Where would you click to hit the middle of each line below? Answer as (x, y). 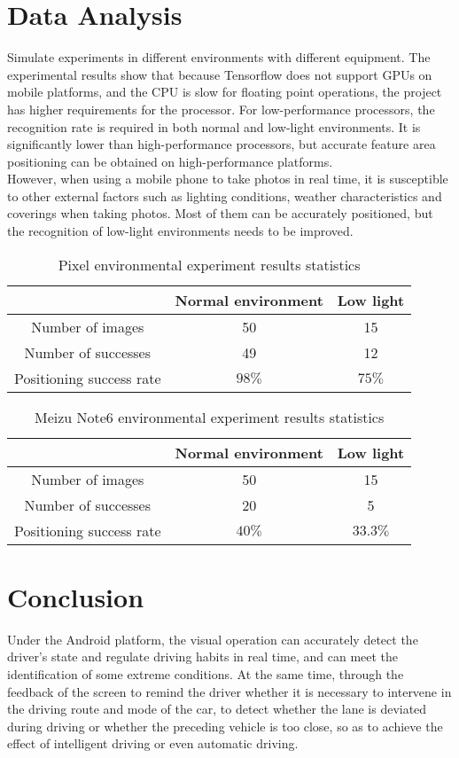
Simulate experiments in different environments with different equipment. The (219, 57)
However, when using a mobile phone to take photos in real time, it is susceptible (228, 179)
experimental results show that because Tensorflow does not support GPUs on (220, 74)
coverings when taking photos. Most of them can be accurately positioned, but (220, 213)
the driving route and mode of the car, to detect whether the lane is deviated (217, 709)
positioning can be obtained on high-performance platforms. (170, 161)
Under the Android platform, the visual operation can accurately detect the (213, 639)
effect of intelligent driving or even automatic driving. (153, 743)
